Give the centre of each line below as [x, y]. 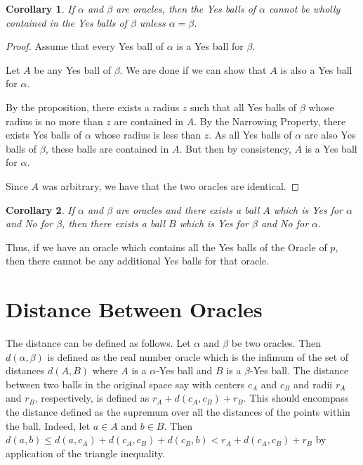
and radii [313, 384]
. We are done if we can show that [193, 69]
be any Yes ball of [72, 69]
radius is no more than [54, 121]
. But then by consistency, [235, 148]
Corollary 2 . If [40, 209]
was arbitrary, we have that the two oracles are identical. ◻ [171, 185]
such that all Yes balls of [244, 107]
